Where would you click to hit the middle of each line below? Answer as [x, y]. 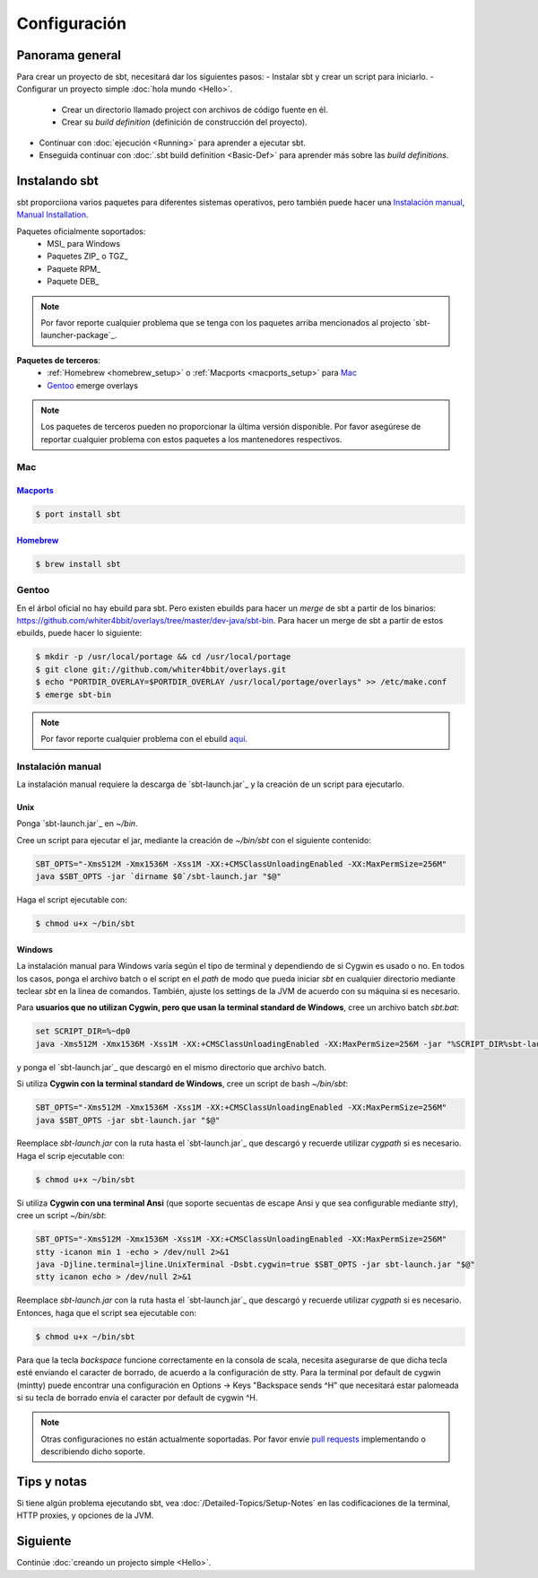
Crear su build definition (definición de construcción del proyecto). [185, 122]
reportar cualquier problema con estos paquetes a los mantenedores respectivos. [191, 439]
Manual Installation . [52, 214]
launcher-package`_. [79, 336]
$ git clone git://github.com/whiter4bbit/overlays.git [161, 669]
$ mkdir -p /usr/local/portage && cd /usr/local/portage [163, 657]
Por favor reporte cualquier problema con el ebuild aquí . [144, 738]
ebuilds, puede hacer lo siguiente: [79, 633]
